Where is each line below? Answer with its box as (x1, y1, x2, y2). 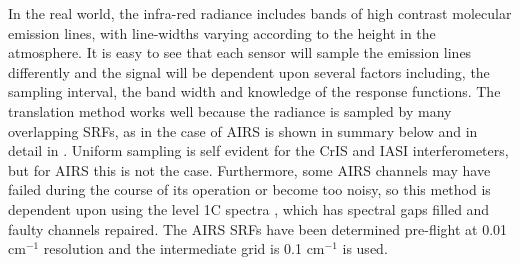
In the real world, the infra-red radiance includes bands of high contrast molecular (8, 3, 512, 23)
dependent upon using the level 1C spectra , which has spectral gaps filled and (8, 198, 490, 219)
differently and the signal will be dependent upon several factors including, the (8, 61, 490, 82)
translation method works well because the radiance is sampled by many (8, 100, 452, 121)
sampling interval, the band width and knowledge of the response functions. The (8, 81, 501, 102)
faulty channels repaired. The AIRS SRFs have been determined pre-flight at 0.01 (8, 218, 508, 239)
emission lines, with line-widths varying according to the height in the (8, 22, 436, 43)
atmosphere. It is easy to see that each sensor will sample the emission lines (8, 42, 472, 63)
